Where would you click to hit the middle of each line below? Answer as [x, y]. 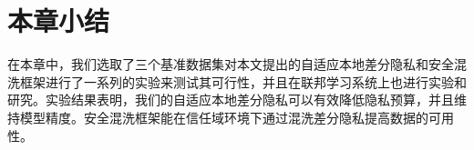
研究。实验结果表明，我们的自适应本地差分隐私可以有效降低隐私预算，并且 [231, 100]
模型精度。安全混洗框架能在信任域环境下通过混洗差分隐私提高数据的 [224, 117]
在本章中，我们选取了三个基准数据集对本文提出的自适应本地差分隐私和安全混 [237, 64]
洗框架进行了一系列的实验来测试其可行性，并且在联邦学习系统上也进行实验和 [237, 81]
